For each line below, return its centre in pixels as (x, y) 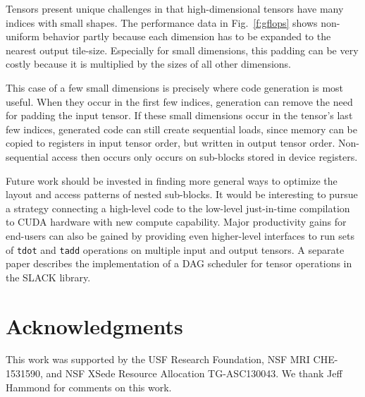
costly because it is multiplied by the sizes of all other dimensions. (148, 64)
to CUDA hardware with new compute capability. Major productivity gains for (176, 222)
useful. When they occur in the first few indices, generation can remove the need (179, 101)
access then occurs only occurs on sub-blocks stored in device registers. (205, 156)
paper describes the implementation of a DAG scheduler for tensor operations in (179, 263)
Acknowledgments (94, 325)
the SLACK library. (48, 277)
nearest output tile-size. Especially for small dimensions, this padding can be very (182, 50)
